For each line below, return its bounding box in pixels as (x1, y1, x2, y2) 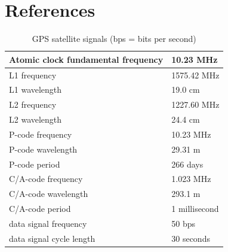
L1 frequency (9, 68, 57, 81)
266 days (171, 157, 204, 170)
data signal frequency (9, 217, 87, 229)
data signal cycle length (9, 232, 95, 244)
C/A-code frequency (9, 172, 83, 185)
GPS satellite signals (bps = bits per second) (32, 32, 196, 45)
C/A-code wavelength (9, 187, 88, 200)
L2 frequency (9, 98, 57, 111)
